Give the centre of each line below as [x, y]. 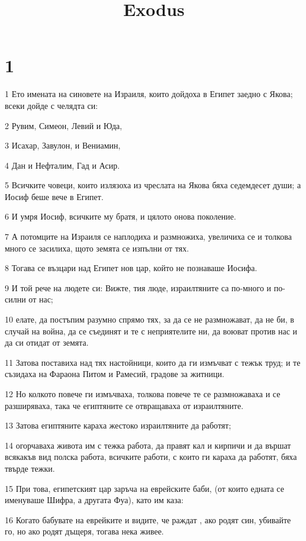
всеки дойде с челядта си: [51, 105]
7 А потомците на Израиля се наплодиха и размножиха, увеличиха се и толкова [148, 236]
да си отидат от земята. [47, 342]
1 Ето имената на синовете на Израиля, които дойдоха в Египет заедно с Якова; [149, 94]
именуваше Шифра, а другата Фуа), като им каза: [94, 500]
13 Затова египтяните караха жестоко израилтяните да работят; [118, 425]
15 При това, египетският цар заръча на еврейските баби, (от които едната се [144, 488]
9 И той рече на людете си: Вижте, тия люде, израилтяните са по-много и [138, 287]
